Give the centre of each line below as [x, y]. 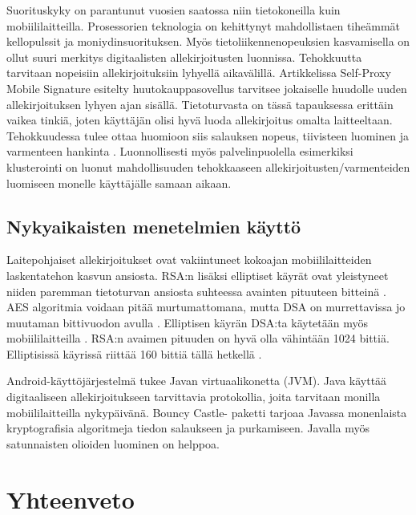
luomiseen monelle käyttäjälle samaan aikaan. [119, 182]
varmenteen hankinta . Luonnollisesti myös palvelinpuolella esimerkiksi [180, 151]
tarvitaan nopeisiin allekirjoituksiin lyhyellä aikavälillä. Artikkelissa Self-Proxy [199, 73]
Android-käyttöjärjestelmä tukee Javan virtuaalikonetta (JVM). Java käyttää [197, 381]
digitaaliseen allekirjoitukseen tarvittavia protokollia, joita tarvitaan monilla [194, 397]
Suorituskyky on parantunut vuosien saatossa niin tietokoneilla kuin [174, 10]
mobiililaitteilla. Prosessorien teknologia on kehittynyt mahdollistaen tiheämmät [204, 25]
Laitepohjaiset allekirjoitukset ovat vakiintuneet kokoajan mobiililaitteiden [189, 260]
